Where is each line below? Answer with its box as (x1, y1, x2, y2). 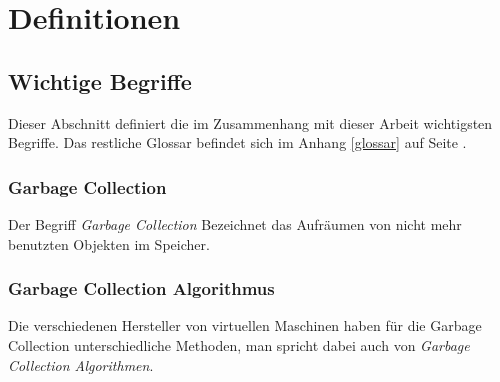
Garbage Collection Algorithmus (8, 276, 275, 301)
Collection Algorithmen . (8, 354, 154, 375)
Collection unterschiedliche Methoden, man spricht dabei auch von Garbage (8, 334, 470, 355)
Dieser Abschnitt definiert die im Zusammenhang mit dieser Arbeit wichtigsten (8, 112, 493, 133)
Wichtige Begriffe (8, 65, 192, 96)
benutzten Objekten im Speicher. (8, 233, 210, 254)
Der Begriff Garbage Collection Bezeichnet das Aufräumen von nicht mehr (8, 213, 462, 234)
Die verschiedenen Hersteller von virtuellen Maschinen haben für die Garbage (8, 315, 482, 336)
